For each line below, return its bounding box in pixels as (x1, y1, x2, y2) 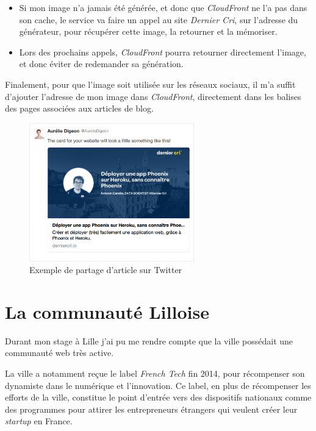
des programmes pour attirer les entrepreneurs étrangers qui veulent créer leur (5, 402, 298, 415)
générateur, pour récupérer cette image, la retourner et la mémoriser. (19, 25, 278, 38)
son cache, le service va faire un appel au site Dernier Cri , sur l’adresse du (19, 13, 298, 26)
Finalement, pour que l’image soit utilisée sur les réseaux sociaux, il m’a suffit (5, 77, 296, 90)
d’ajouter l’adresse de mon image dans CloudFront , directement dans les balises (5, 90, 301, 102)
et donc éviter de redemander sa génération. (19, 57, 184, 70)
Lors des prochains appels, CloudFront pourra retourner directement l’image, (19, 45, 306, 58)
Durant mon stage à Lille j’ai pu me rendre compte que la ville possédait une (5, 334, 293, 347)
